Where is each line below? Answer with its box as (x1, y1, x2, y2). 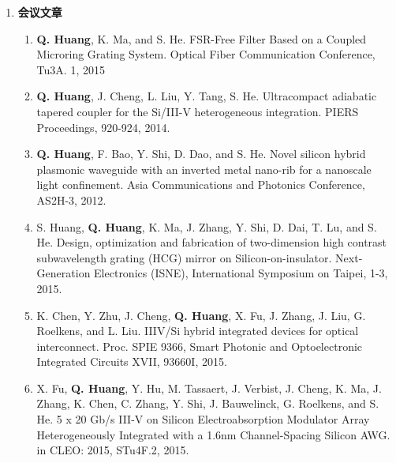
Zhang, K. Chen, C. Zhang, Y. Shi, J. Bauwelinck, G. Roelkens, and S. (36, 395, 379, 412)
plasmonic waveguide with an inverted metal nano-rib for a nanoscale (36, 160, 372, 177)
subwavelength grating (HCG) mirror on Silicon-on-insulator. (36, 249, 332, 265)
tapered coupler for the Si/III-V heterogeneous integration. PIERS (36, 103, 359, 119)
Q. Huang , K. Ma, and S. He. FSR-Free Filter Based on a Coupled (36, 30, 367, 47)
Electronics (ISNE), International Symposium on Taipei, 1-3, (94, 265, 388, 281)
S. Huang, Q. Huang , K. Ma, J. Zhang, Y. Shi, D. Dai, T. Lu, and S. (36, 218, 377, 235)
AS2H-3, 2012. (36, 191, 106, 208)
